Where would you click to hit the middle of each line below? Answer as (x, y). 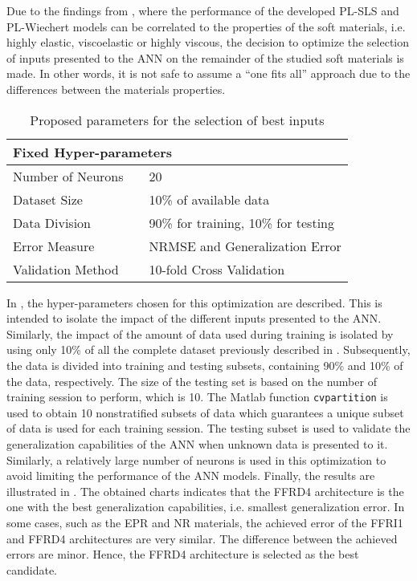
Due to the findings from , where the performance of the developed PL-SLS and (203, 10)
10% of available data (209, 199)
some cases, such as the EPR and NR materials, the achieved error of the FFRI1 (205, 522)
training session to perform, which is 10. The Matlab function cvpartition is (197, 397)
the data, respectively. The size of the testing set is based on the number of (192, 381)
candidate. (32, 569)
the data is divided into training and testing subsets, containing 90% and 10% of (205, 365)
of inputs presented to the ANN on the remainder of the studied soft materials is (205, 57)
